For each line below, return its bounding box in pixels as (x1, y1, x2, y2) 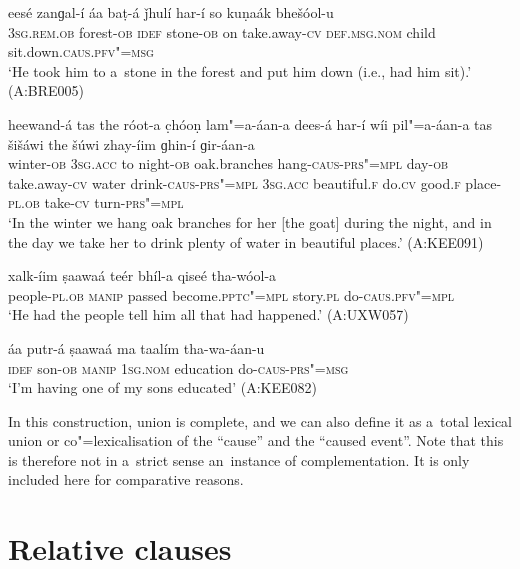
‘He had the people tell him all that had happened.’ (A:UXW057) (8, 304, 409, 325)
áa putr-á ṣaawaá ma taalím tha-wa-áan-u (8, 337, 265, 358)
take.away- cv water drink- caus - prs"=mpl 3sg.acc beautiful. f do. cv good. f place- (8, 172, 502, 193)
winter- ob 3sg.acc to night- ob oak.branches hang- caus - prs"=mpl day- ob (8, 153, 449, 174)
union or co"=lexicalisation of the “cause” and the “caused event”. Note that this (8, 430, 504, 451)
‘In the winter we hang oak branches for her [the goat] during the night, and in (8, 211, 492, 232)
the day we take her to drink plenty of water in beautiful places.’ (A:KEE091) (8, 231, 484, 252)
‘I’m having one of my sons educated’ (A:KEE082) (8, 377, 317, 398)
